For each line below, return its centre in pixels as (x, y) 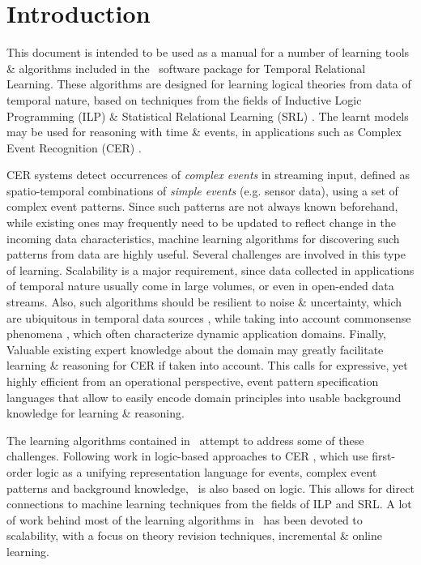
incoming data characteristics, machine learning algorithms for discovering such (203, 238)
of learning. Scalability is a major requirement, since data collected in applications (210, 270)
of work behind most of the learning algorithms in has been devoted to (185, 519)
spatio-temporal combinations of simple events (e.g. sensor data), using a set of (202, 190)
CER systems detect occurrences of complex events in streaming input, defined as (208, 175)
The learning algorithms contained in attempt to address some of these (185, 440)
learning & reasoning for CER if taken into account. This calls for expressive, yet (207, 365)
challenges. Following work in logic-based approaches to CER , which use (187, 456)
